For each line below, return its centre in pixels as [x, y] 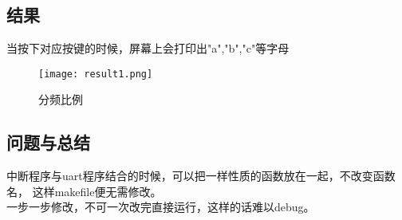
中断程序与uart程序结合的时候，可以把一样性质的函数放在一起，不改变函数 [201, 176]
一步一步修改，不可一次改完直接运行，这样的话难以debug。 [161, 207]
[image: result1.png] [96, 74]
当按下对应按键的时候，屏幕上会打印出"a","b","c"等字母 [148, 48]
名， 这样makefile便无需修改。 [84, 191]
